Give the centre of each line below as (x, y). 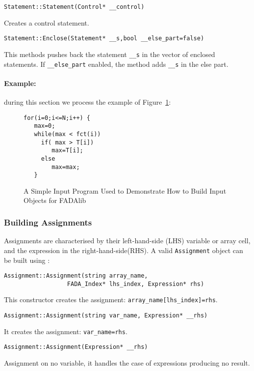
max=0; (45, 126)
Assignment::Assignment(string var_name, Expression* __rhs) (106, 316)
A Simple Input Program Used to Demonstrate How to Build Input (125, 190)
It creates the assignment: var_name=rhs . (66, 331)
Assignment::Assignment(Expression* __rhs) (76, 347)
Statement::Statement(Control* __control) (74, 7)
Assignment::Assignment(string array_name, (76, 276)
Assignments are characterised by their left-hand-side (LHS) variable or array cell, (127, 241)
